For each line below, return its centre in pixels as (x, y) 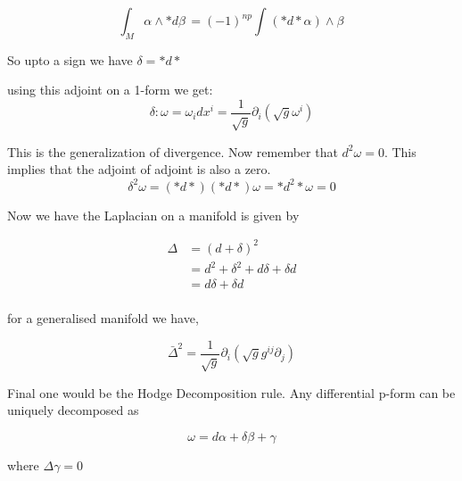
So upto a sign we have (70, 59)
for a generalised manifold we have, (103, 318)
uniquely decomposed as (73, 410)
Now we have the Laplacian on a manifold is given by (153, 215)
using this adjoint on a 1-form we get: (110, 90)
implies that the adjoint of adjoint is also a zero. (139, 169)
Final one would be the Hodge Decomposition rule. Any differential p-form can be (231, 392)
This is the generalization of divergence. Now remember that (173, 151)
